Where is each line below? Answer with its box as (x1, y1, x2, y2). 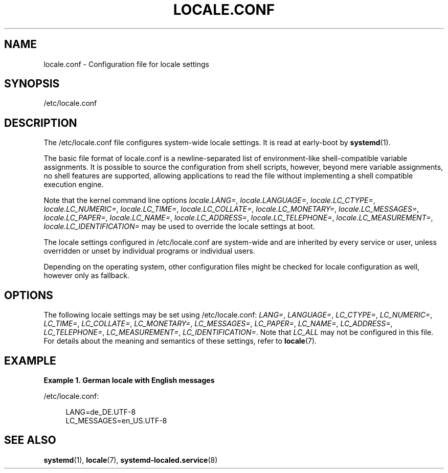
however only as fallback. (43, 271, 129, 280)
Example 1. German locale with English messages (43, 375, 215, 385)
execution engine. (43, 180, 104, 189)
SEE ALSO (4, 434, 56, 447)
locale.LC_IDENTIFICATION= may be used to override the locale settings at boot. (43, 222, 315, 231)
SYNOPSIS (4, 77, 60, 91)
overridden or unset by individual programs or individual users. (43, 246, 255, 256)
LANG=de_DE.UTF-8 (65, 407, 136, 416)
